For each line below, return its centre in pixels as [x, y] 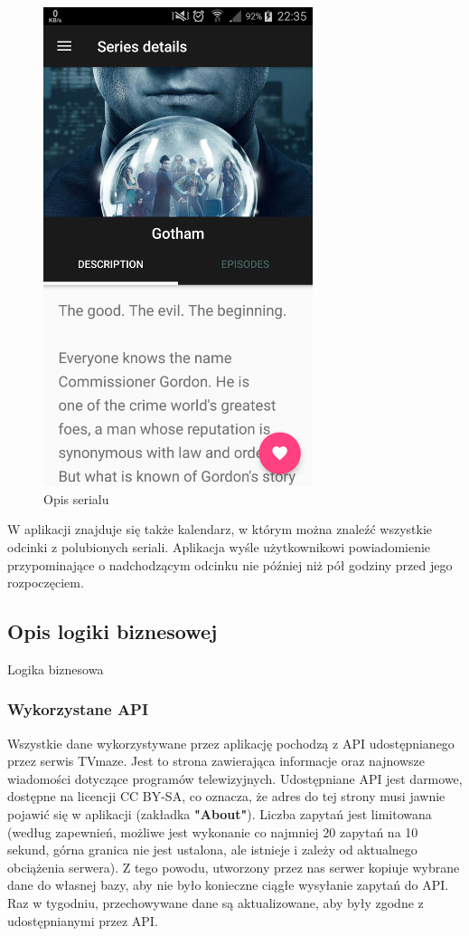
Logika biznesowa [56, 669]
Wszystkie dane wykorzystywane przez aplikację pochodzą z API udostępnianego [231, 743]
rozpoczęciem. [46, 583]
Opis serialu [76, 498]
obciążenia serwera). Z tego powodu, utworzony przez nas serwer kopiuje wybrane [234, 867]
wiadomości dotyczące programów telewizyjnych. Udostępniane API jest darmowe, [235, 778]
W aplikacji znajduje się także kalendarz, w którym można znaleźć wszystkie [220, 529]
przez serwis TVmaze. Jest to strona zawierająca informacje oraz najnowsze [216, 761]
